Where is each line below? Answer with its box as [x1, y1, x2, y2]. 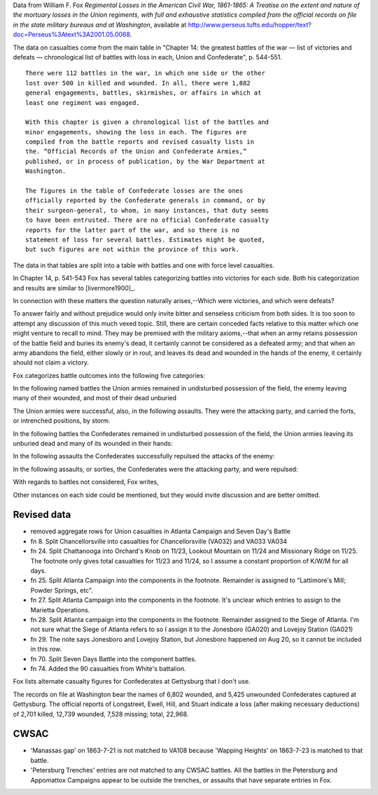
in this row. [30, 645, 62, 654]
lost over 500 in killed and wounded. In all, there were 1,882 [25, 79, 251, 87]
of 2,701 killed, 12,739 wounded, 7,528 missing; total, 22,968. [13, 710, 189, 718]
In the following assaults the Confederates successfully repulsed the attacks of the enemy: [13, 452, 275, 460]
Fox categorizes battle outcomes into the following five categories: [13, 371, 206, 379]
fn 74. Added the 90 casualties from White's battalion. [30, 664, 186, 673]
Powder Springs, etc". [30, 586, 94, 594]
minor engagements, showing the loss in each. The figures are [25, 128, 247, 136]
